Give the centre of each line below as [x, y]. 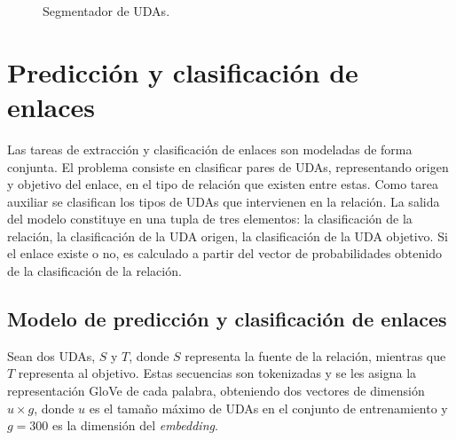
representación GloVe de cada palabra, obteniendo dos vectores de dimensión [216, 391]
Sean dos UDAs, [51, 355]
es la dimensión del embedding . [135, 425]
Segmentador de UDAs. [106, 11]
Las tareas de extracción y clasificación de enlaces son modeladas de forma [210, 149]
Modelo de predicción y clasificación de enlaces [227, 319]
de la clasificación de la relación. [94, 271]
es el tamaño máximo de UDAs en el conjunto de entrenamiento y [268, 408]
